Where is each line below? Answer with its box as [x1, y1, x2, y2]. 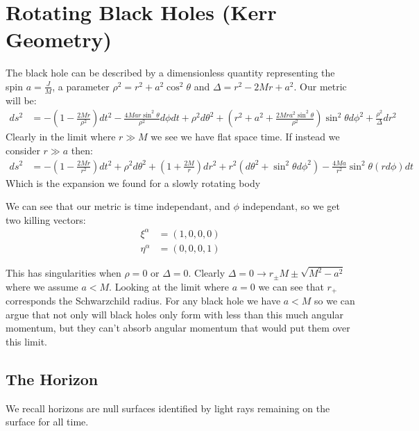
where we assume [6, 279, 78, 293]
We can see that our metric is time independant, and [6, 199, 230, 213]
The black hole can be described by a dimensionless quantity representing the [6, 65, 335, 80]
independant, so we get [242, 199, 340, 213]
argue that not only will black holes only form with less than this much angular [6, 307, 343, 321]
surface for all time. [6, 414, 89, 429]
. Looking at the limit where [109, 279, 229, 293]
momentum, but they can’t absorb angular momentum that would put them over [6, 320, 350, 335]
